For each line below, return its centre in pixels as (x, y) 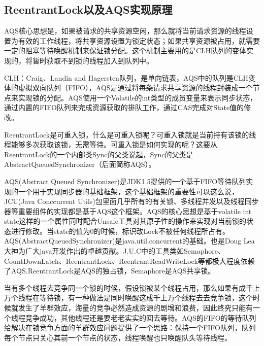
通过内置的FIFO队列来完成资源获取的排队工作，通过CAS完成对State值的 (124, 107)
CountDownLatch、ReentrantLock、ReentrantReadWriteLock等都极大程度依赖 (129, 261)
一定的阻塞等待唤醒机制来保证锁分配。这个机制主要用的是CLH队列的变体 (125, 50)
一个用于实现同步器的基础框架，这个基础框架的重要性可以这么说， (128, 191)
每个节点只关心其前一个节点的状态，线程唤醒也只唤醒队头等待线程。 (118, 337)
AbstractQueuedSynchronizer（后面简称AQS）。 (80, 164)
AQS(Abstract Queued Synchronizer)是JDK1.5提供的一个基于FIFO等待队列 (125, 181)
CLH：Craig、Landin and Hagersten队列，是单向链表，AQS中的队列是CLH (126, 77)
